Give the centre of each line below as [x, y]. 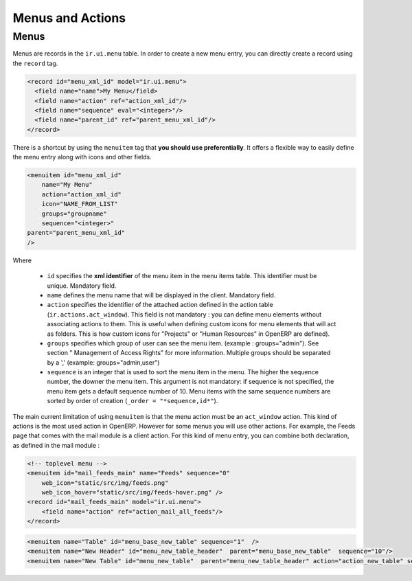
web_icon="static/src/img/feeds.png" [105, 483]
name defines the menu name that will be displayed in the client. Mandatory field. [161, 295]
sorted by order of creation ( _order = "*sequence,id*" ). [133, 401]
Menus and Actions [69, 18]
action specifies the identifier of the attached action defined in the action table [160, 305]
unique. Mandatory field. [82, 286]
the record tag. [35, 63]
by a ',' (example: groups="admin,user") [103, 362]
